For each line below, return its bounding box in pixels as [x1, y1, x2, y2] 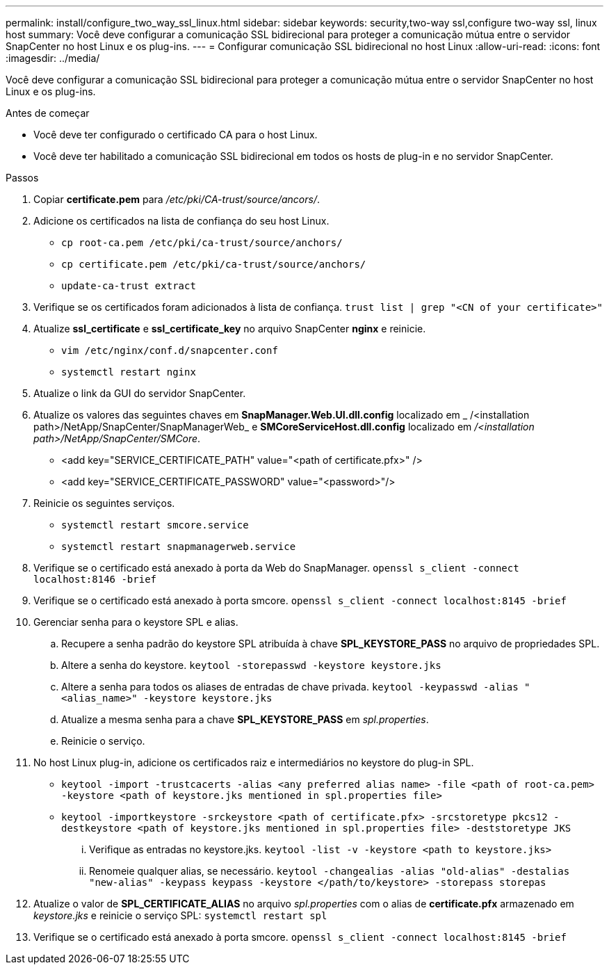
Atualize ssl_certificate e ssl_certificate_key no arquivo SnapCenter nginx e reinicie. [33, 323, 426, 334]
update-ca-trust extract [61, 280, 196, 291]
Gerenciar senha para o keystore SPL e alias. [33, 616, 238, 628]
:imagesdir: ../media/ [6, 52, 100, 64]
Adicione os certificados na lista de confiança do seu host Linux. [33, 215, 330, 227]
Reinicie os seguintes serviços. [33, 497, 175, 509]
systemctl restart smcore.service [61, 519, 249, 531]
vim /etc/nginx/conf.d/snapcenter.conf [61, 345, 278, 356]
